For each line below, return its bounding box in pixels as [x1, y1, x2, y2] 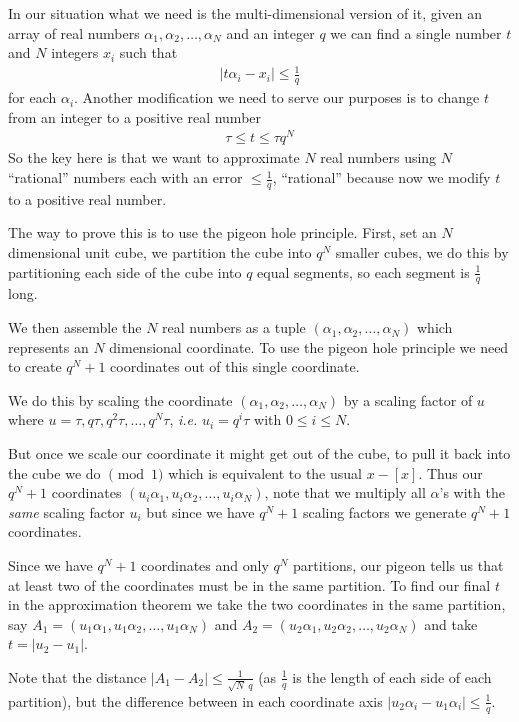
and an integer [226, 22, 315, 43]
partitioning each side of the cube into [8, 261, 242, 282]
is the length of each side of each [292, 666, 492, 687]
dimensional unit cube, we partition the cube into [8, 242, 312, 263]
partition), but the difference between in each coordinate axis [8, 690, 383, 711]
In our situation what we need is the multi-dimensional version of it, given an [8, 3, 483, 23]
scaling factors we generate [302, 501, 467, 522]
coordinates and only [141, 555, 269, 576]
